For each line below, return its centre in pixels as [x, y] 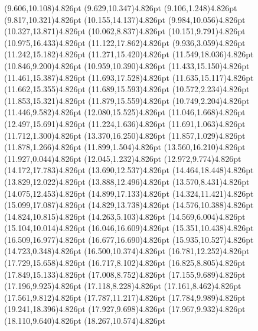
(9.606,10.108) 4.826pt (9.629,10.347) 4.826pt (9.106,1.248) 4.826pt [121, 8]
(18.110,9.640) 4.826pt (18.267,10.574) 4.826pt [85, 321]
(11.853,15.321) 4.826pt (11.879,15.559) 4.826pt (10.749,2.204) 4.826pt [127, 100]
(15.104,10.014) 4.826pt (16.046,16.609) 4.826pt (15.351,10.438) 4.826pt [129, 228]
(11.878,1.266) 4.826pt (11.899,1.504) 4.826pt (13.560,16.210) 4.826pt [125, 147]
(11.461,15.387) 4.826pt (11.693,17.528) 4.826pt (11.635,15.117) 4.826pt [129, 77]
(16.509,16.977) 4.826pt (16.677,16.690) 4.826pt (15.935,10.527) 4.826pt [129, 239]
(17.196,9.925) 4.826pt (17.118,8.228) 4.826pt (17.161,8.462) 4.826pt [123, 286]
